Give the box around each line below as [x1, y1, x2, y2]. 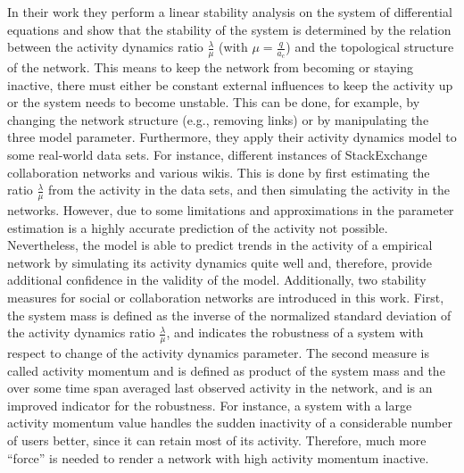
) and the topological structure [286, 37, 454, 56]
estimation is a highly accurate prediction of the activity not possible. [7, 218, 388, 236]
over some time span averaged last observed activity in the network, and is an [7, 378, 433, 397]
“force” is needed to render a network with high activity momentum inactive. [7, 448, 429, 467]
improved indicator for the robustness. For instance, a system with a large [7, 395, 412, 414]
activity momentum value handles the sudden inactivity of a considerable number [7, 413, 452, 432]
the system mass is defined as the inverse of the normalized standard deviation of [7, 305, 452, 324]
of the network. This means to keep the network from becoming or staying [7, 58, 413, 77]
